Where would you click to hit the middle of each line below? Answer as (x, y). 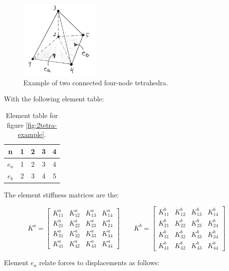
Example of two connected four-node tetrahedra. (96, 82)
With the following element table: (54, 99)
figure (15, 125)
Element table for (32, 115)
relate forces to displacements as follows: (99, 262)
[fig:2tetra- (41, 125)
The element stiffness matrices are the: (61, 194)
